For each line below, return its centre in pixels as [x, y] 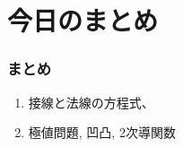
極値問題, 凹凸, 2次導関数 [102, 132]
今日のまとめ [83, 20]
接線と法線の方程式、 [91, 102]
